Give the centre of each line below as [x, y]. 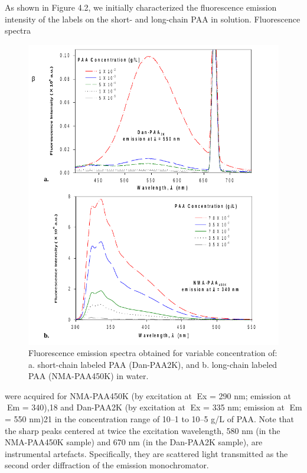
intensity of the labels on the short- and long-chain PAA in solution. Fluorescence [153, 19]
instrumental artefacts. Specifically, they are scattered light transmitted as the [146, 453]
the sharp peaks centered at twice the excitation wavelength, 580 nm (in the [143, 430]
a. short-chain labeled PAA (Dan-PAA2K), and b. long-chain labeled [153, 364]
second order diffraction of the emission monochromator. [107, 465]
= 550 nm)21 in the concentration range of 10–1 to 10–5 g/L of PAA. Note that [150, 419]
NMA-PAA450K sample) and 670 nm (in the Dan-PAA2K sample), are [134, 442]
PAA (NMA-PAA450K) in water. [89, 376]
